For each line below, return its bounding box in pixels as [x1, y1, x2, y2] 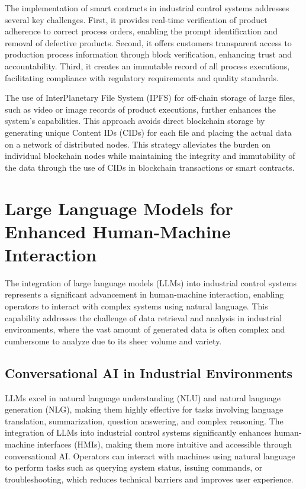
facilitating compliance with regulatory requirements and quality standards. [5, 71, 279, 84]
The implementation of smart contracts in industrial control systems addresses [5, 2, 289, 14]
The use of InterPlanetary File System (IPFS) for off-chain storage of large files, [5, 91, 295, 104]
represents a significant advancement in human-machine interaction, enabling [5, 288, 284, 301]
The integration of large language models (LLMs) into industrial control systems [5, 276, 297, 289]
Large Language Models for [5, 196, 233, 220]
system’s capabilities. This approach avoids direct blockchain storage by [5, 114, 265, 127]
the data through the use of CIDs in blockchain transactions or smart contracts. [5, 161, 295, 173]
